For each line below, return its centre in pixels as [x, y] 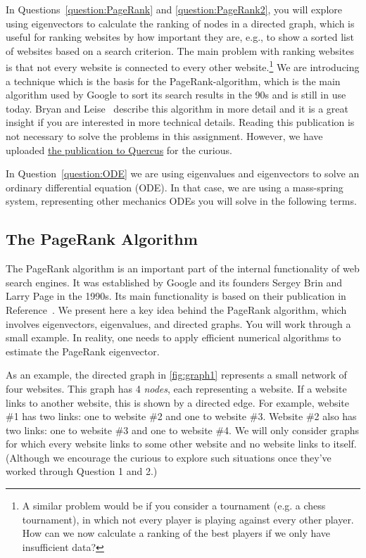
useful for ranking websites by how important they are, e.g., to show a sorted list [180, 37]
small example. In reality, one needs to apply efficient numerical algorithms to [173, 337]
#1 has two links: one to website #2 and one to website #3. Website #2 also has [181, 416]
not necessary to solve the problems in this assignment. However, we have [164, 136]
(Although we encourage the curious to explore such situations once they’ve [169, 457]
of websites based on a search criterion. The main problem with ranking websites [180, 50]
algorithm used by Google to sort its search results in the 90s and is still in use [176, 95]
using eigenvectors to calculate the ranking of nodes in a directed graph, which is [180, 23]
